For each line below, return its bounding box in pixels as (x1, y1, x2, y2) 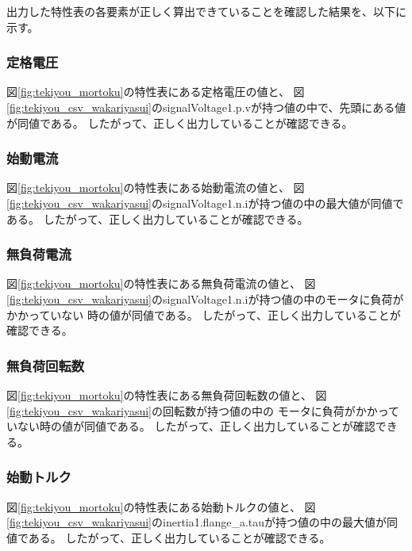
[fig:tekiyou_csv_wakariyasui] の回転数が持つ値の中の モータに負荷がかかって (6, 402, 399, 419)
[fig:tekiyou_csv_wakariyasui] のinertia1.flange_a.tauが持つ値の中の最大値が (6, 514, 387, 530)
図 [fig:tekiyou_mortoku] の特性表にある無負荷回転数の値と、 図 (6, 387, 327, 403)
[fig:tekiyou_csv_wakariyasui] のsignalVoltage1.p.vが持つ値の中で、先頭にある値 (6, 99, 406, 115)
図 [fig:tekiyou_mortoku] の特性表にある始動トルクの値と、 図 (6, 498, 316, 515)
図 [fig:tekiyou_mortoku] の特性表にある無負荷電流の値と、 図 (6, 275, 316, 292)
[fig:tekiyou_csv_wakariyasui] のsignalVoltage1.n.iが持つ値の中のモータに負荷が (6, 291, 404, 307)
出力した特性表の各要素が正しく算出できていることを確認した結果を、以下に (6, 3, 406, 19)
